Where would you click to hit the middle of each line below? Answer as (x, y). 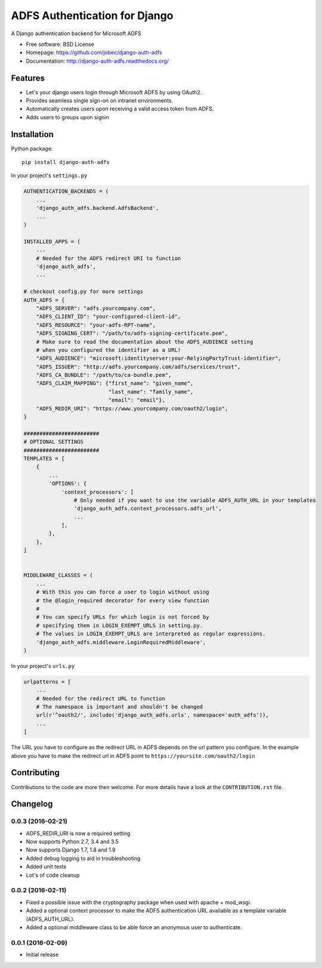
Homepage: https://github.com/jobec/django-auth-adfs (94, 52)
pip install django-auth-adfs (66, 162)
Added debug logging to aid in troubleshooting (83, 858)
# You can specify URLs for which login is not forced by (123, 617)
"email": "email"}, (137, 400)
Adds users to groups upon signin (68, 117)
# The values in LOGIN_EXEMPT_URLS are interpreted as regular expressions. (151, 634)
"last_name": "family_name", (151, 392)
